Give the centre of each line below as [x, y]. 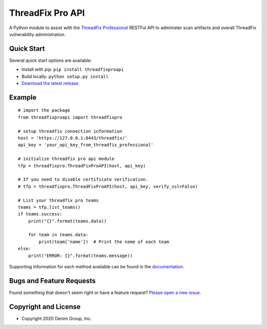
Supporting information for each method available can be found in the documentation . [97, 267]
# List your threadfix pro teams [58, 200]
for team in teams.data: [58, 235]
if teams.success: [40, 214]
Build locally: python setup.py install [65, 76]
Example [23, 97]
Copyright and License [45, 307]
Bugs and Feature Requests [52, 281]
